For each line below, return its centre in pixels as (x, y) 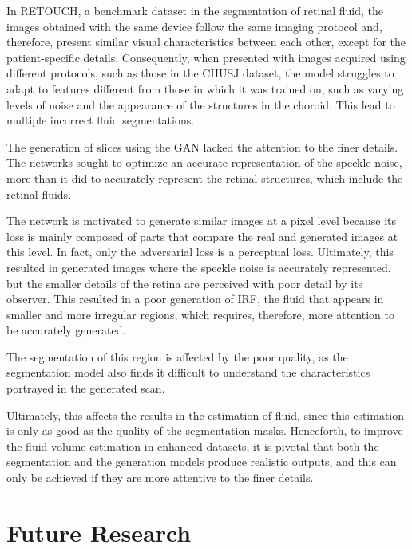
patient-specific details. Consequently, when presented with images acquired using (206, 57)
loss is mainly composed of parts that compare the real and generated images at (202, 236)
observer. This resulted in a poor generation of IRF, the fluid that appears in (195, 299)
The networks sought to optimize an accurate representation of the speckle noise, (204, 162)
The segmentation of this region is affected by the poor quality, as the (177, 356)
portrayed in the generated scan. (86, 388)
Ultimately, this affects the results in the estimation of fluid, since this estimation (206, 415)
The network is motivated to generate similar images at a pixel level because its (202, 221)
